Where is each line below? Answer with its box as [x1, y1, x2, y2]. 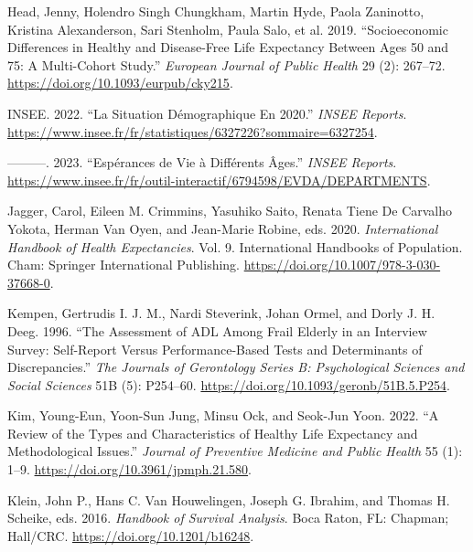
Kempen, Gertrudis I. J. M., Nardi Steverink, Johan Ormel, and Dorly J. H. [7, 303, 435, 323]
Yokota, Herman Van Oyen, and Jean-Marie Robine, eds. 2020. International [7, 218, 438, 238]
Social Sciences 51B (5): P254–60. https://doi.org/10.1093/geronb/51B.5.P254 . [7, 375, 450, 394]
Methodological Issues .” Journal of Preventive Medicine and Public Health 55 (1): [7, 441, 463, 461]
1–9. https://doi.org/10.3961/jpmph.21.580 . [7, 460, 252, 479]
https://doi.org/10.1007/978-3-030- [243, 255, 441, 274]
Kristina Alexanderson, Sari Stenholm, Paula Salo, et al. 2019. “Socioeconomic [7, 19, 448, 38]
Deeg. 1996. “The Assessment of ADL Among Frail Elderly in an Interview [7, 321, 427, 340]
